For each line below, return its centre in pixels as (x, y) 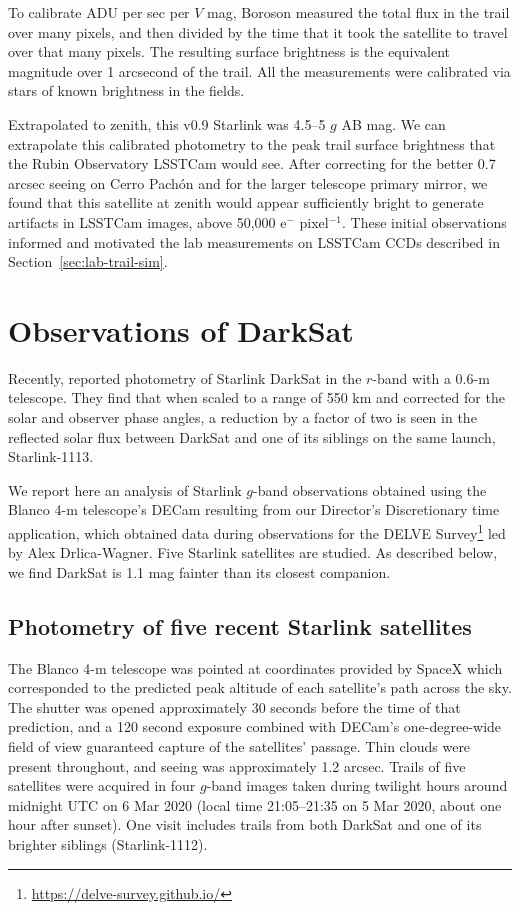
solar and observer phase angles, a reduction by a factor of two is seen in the (242, 417)
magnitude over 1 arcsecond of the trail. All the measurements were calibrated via (259, 70)
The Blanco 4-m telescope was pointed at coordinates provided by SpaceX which (255, 667)
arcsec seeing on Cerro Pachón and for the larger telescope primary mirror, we (248, 182)
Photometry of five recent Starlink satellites (240, 625)
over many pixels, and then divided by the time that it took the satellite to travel (258, 31)
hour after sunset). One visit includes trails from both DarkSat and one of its (245, 824)
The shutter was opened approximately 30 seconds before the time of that (234, 706)
